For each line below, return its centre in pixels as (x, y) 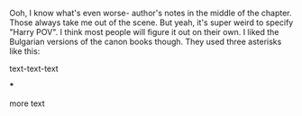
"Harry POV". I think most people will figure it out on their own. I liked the (144, 32)
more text (27, 103)
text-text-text (34, 68)
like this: (25, 51)
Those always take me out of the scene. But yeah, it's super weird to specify (151, 22)
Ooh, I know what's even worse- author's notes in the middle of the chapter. (151, 13)
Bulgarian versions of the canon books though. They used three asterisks (146, 41)
